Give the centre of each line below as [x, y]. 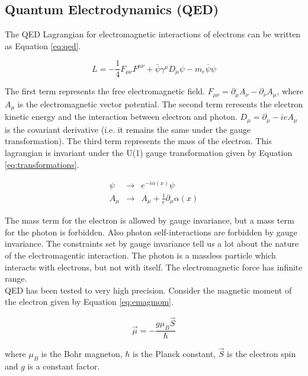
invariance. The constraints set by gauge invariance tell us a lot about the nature [152, 243]
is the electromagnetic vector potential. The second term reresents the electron [160, 103]
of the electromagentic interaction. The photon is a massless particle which [140, 255]
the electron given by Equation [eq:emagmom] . [89, 302]
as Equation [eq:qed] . [43, 45]
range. [16, 278]
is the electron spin [262, 354]
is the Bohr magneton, [82, 354]
